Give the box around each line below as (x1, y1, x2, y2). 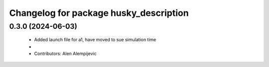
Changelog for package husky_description (9, 7, 189, 18)
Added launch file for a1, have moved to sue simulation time (34, 37, 156, 43)
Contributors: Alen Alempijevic (34, 50, 97, 57)
